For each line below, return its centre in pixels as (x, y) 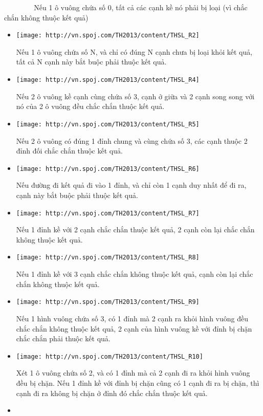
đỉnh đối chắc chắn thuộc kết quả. (69, 151)
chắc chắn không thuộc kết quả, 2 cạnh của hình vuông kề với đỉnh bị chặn (134, 328)
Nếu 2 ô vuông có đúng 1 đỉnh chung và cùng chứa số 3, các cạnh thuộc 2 (132, 140)
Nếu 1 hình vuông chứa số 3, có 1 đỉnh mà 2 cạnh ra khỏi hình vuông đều (132, 318)
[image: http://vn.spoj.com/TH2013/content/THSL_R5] (108, 124)
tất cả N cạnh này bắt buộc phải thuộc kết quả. (91, 62)
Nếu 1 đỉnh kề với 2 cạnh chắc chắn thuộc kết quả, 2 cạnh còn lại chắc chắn (135, 229)
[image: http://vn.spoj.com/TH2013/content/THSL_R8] (108, 258)
